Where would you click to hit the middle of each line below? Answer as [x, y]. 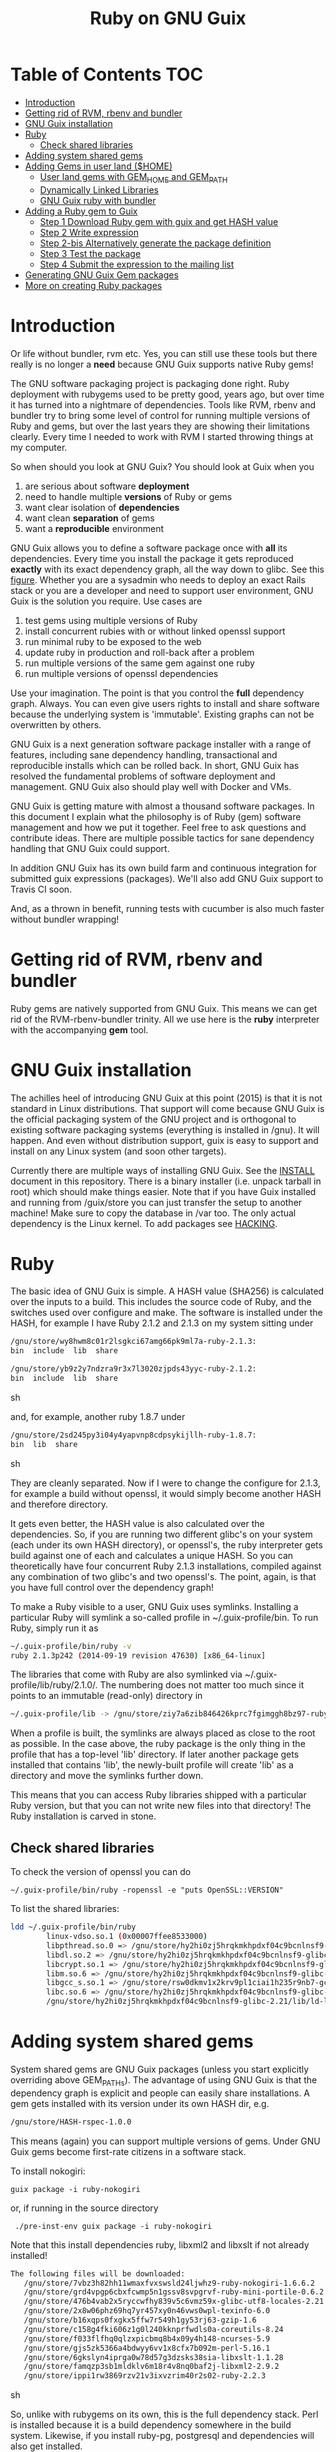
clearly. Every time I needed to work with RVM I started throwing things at [161, 436]
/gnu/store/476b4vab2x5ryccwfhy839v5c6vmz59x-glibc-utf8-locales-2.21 [174, 2302]
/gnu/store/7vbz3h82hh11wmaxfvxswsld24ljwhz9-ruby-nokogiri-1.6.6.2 [169, 2283]
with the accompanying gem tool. [79, 1029]
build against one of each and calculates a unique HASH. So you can [152, 1555]
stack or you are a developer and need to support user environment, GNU [162, 590]
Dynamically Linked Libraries [99, 189]
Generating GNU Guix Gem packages [101, 274]
